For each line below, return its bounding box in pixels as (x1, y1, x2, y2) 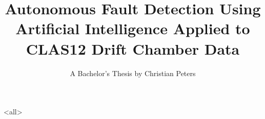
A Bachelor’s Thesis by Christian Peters (70, 67, 196, 78)
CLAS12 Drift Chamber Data (26, 38, 240, 59)
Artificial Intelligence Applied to (15, 18, 250, 39)
